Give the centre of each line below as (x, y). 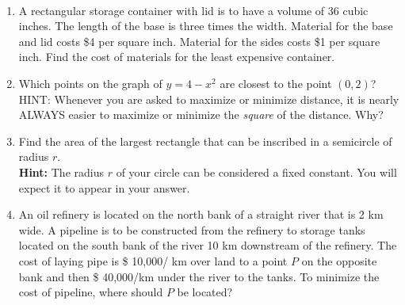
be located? (205, 292)
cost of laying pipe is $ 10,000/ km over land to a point (153, 260)
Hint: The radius (61, 172)
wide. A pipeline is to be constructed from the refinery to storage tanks (192, 229)
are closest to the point (276, 83)
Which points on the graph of (90, 83)
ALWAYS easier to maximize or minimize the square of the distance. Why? (201, 114)
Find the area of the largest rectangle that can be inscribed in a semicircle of (205, 141)
